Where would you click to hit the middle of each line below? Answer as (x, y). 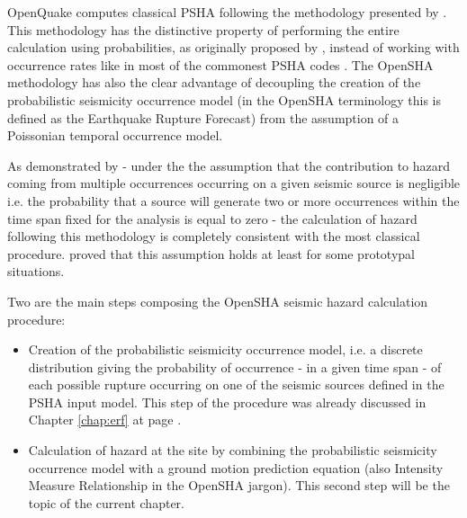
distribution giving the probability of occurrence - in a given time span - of (235, 366)
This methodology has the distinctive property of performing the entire (203, 29)
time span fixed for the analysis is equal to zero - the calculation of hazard (212, 218)
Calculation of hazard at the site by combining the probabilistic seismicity (233, 450)
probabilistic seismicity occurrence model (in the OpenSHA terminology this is (224, 99)
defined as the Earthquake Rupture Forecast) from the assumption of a (203, 117)
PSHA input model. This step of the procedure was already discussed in (227, 402)
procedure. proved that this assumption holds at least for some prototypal (211, 253)
